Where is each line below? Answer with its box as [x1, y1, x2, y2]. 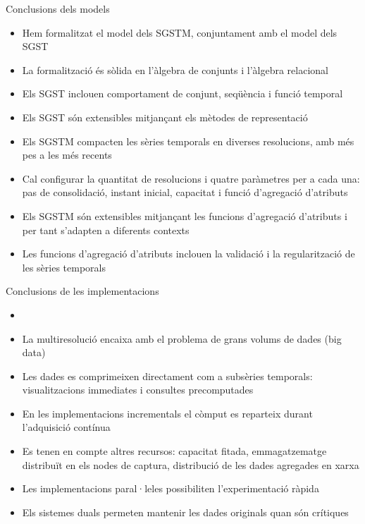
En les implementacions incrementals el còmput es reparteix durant [22, 406, 313, 420]
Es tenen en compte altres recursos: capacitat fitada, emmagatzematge [22, 444, 327, 458]
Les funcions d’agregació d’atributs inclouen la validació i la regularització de [22, 246, 355, 261]
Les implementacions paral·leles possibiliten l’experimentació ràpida [22, 481, 319, 496]
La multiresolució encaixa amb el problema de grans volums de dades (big [22, 331, 342, 346]
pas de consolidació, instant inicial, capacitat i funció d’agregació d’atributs [22, 185, 348, 200]
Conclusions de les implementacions [6, 284, 159, 298]
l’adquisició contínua [22, 420, 111, 434]
